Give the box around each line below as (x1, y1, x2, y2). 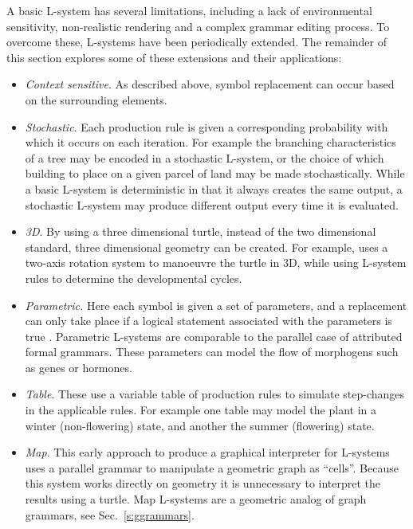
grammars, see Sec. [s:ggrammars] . (25, 506, 195, 523)
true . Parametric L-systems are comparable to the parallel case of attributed (25, 327, 403, 344)
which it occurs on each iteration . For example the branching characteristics (25, 134, 396, 151)
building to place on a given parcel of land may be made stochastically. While (25, 165, 405, 182)
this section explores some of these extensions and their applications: (6, 49, 342, 65)
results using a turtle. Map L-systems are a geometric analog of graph (25, 491, 367, 507)
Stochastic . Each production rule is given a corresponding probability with (25, 118, 388, 135)
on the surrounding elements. (25, 91, 167, 108)
